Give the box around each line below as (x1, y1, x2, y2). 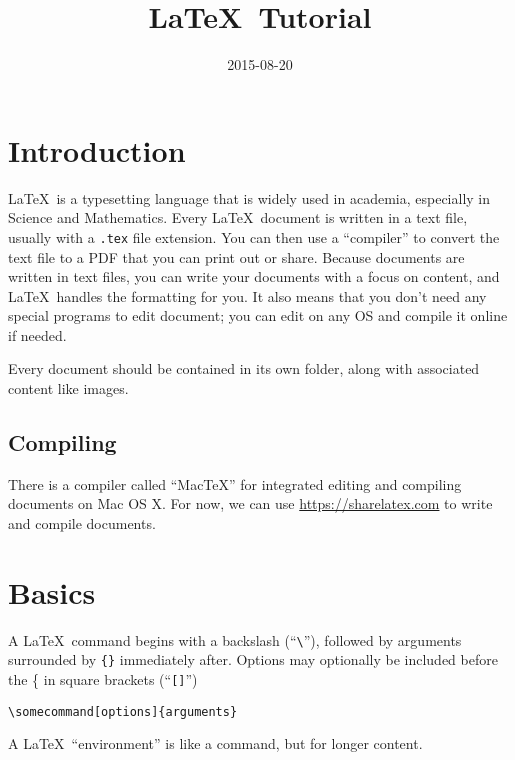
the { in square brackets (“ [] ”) (8, 669, 198, 690)
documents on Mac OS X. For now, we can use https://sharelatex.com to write (8, 493, 493, 514)
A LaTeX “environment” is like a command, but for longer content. (8, 733, 423, 754)
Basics (8, 571, 96, 612)
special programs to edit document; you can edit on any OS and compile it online (8, 305, 508, 326)
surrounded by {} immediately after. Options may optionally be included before (8, 649, 498, 670)
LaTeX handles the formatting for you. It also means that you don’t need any (8, 285, 487, 306)
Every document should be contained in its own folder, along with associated (8, 358, 480, 379)
